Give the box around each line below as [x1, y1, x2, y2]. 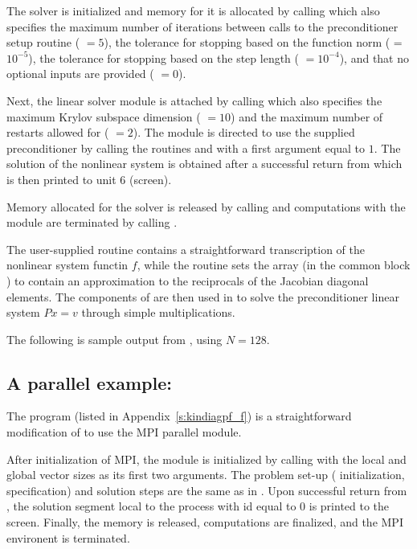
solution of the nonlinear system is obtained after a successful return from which [6, 155, 403, 172]
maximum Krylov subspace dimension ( [6, 108, 201, 125]
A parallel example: [6, 370, 172, 395]
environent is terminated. [6, 529, 130, 546]
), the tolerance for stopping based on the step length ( [28, 49, 300, 66]
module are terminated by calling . [6, 214, 178, 231]
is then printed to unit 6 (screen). [6, 170, 172, 187]
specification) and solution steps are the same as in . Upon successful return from [6, 481, 407, 498]
